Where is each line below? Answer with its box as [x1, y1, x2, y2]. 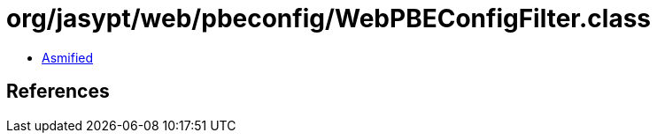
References [6, 80, 110, 103]
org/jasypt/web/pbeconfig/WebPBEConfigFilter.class [6, 4, 652, 33]
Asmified [42, 49, 94, 65]
